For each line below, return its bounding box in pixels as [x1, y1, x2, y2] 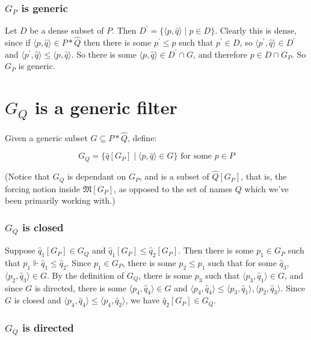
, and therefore [193, 47, 247, 60]
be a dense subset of [29, 24, 104, 37]
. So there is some [71, 47, 137, 60]
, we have [125, 294, 160, 306]
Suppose [5, 244, 35, 257]
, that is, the [241, 170, 287, 183]
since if [5, 36, 31, 49]
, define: [128, 131, 157, 144]
